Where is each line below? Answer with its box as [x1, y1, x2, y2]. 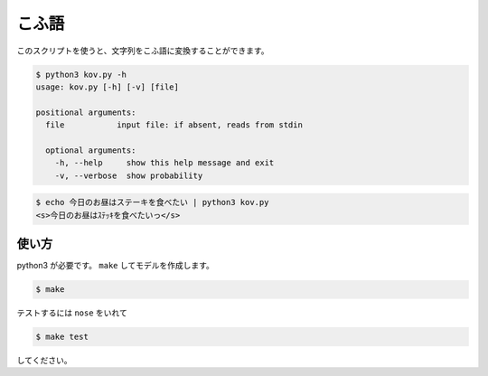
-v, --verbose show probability [54, 170, 203, 181]
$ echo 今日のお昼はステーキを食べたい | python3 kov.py [35, 197, 269, 208]
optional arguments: [45, 145, 136, 155]
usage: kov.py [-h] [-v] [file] [35, 81, 180, 92]
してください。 [16, 355, 72, 366]
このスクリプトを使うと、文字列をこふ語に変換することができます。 [16, 45, 270, 56]
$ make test [35, 332, 89, 343]
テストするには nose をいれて [16, 307, 128, 318]
